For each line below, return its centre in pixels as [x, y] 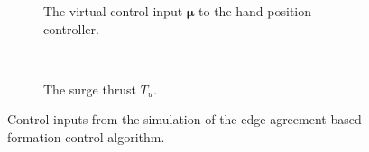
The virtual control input [113, 11]
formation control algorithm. [86, 136]
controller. [71, 28]
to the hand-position [255, 11]
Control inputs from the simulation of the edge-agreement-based [184, 119]
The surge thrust [90, 89]
